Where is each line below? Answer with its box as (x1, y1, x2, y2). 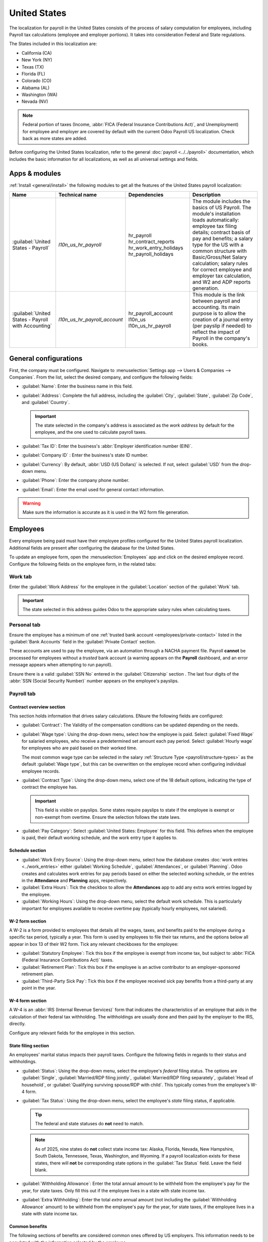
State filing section (9, 1042, 49, 1048)
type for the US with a (192, 241, 244, 248)
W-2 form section (9, 918, 47, 924)
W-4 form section (9, 998, 47, 1004)
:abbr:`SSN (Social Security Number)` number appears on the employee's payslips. (9, 678, 179, 684)
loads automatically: (192, 217, 239, 224)
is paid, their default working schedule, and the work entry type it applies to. (21, 835, 178, 841)
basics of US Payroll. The (192, 204, 252, 211)
